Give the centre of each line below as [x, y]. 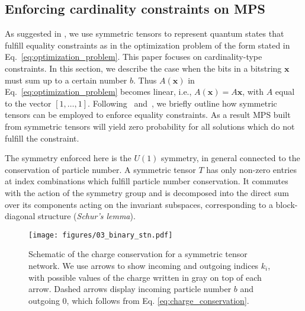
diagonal [20, 216]
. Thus [145, 80]
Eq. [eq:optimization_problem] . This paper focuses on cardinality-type [134, 57]
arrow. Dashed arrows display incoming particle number [130, 289]
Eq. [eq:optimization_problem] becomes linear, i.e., [98, 92]
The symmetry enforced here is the [68, 158]
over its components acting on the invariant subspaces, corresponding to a [139, 204]
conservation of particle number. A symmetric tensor [100, 169]
